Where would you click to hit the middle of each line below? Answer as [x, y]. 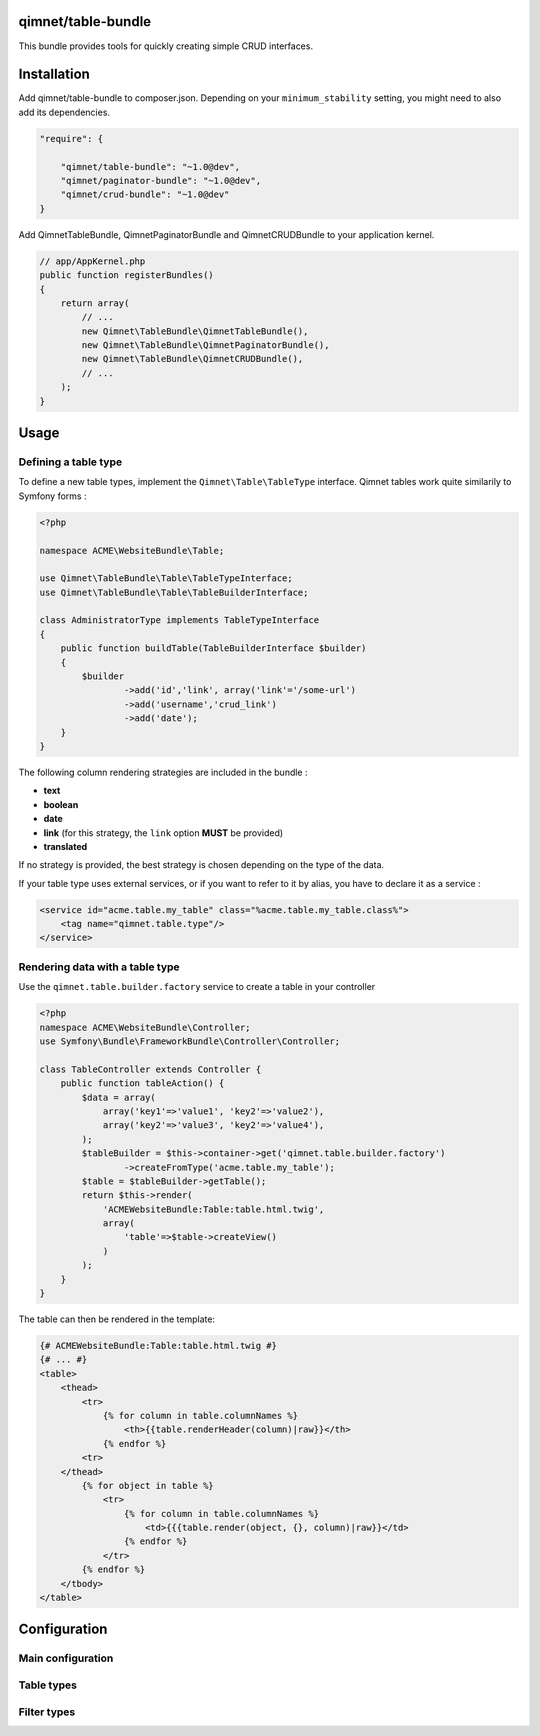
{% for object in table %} [147, 1485]
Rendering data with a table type [99, 967]
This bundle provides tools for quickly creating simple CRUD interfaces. [166, 46]
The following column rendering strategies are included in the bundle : [163, 772]
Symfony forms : [52, 496]
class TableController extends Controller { [150, 1069]
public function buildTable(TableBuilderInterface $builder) [213, 648]
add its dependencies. [64, 112]
